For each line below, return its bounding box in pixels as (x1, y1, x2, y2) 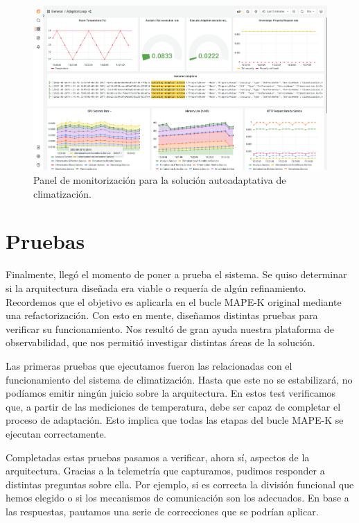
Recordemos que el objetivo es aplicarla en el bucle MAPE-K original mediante (6, 294, 342, 309)
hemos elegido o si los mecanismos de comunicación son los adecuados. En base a (6, 490, 349, 505)
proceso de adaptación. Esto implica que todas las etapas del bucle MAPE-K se (6, 413, 344, 427)
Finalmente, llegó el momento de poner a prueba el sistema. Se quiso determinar (6, 267, 347, 282)
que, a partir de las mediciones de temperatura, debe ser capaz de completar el (6, 399, 341, 413)
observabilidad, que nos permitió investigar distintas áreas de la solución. (6, 335, 315, 350)
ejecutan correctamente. (6, 426, 107, 440)
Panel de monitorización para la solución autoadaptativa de (33, 173, 286, 187)
